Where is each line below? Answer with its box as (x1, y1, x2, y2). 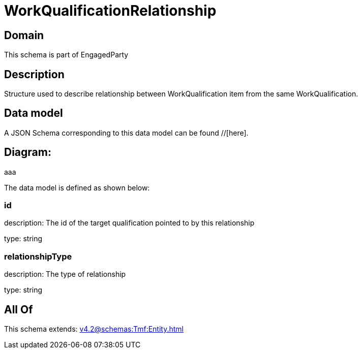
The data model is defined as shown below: (4, 183, 150, 192)
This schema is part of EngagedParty (4, 50, 129, 59)
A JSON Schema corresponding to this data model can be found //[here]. (4, 128, 249, 137)
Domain (4, 28, 44, 42)
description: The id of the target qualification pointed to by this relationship (4, 218, 255, 228)
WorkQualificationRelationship (4, 2, 217, 19)
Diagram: (4, 146, 51, 159)
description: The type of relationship (4, 270, 126, 279)
